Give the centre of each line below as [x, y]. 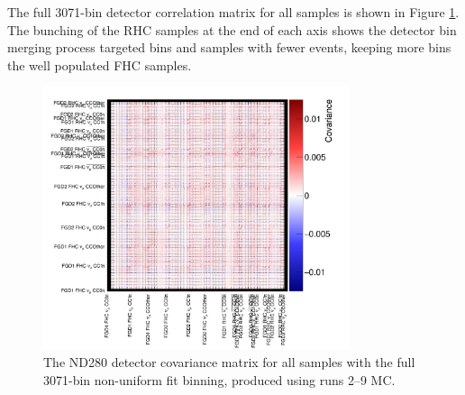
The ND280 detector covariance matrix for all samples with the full [229, 362]
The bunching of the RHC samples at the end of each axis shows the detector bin [232, 29]
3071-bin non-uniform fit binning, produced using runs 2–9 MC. [219, 379]
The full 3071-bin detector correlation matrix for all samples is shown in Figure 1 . [233, 12]
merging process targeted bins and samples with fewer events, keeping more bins [229, 47]
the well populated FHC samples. [100, 64]
